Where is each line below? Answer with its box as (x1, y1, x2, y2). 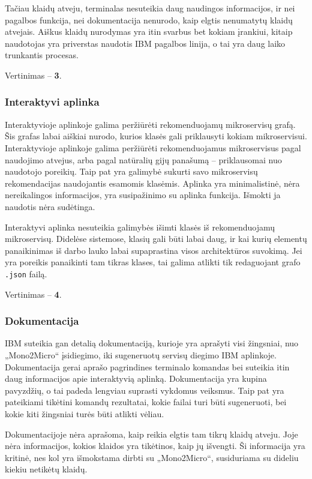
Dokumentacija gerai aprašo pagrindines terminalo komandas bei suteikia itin (5, 360, 290, 373)
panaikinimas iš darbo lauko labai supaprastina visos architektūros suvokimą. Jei (5, 244, 302, 256)
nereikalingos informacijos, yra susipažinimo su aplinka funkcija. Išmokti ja (5, 188, 281, 201)
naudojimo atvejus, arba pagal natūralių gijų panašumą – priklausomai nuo (5, 153, 282, 166)
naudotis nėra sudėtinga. (5, 200, 95, 212)
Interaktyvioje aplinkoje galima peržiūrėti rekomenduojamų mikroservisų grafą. (5, 118, 296, 130)
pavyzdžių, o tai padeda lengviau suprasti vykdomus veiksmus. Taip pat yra (5, 384, 284, 396)
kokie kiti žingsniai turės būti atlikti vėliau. (5, 407, 164, 420)
